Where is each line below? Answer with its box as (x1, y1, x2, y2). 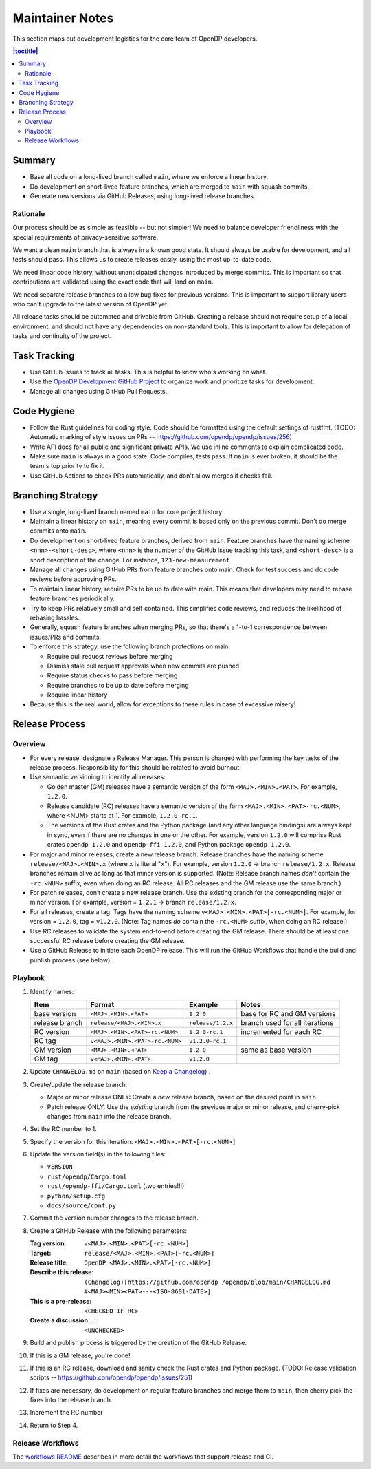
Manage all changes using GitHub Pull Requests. (30, 387, 168, 395)
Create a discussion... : (30, 1316, 96, 1324)
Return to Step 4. (30, 1421, 78, 1429)
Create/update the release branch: (30, 1080, 128, 1088)
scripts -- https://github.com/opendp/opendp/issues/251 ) (30, 1373, 193, 1382)
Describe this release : (30, 1268, 94, 1276)
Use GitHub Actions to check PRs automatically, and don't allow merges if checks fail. (30, 472, 273, 480)
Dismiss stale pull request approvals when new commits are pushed (47, 662, 240, 670)
